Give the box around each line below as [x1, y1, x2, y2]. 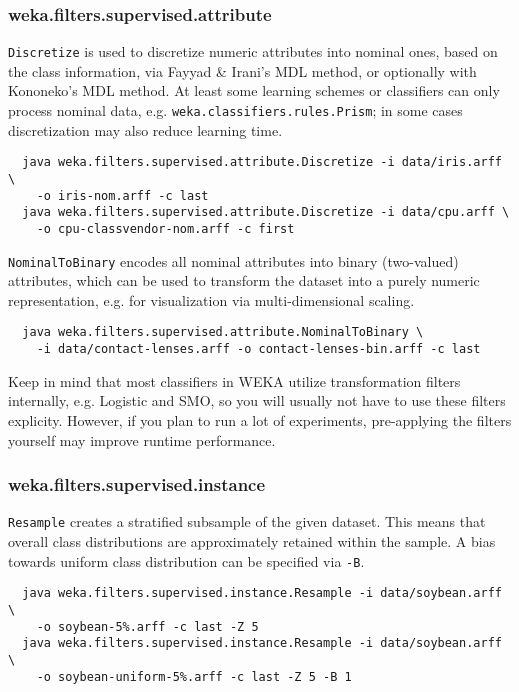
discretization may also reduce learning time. [8, 119, 283, 140]
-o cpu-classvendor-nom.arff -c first [36, 221, 295, 236]
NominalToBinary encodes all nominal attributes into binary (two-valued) [8, 250, 459, 271]
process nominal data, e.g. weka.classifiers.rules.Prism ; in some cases [8, 100, 463, 121]
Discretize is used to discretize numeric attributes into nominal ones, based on [8, 41, 498, 62]
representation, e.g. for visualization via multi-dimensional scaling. [8, 289, 415, 310]
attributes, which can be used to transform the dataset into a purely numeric [8, 270, 480, 291]
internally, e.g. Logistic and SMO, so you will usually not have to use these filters [8, 390, 506, 411]
